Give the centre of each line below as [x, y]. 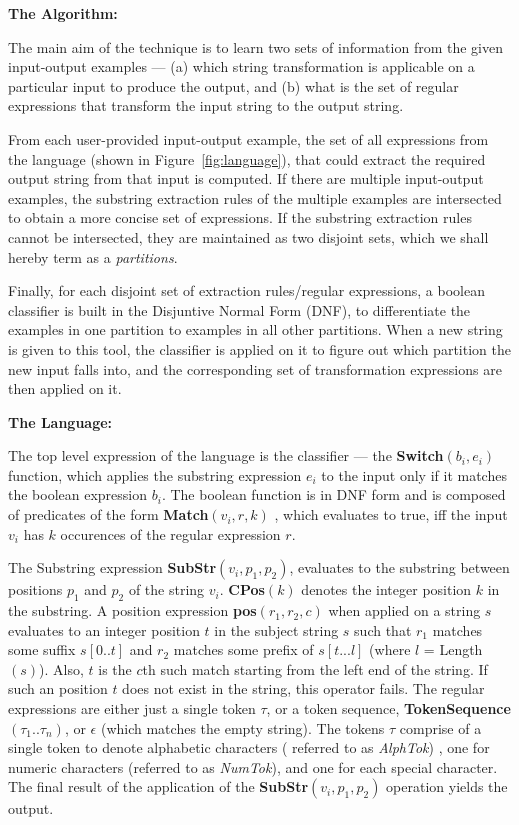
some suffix [42, 649]
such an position [58, 688]
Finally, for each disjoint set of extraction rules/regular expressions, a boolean [246, 290]
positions [35, 589]
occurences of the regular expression [170, 533]
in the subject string [276, 629]
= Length [453, 649]
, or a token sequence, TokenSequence [388, 708]
